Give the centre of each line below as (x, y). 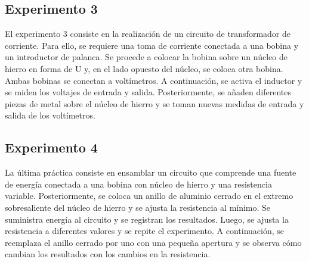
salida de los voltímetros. (50, 115)
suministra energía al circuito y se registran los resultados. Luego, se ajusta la (147, 219)
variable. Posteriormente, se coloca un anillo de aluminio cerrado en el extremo (149, 196)
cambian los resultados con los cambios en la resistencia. (108, 254)
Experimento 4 (51, 147)
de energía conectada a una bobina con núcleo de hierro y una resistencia (138, 184)
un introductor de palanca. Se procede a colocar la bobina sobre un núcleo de (146, 57)
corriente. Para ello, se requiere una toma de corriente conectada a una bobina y (152, 45)
